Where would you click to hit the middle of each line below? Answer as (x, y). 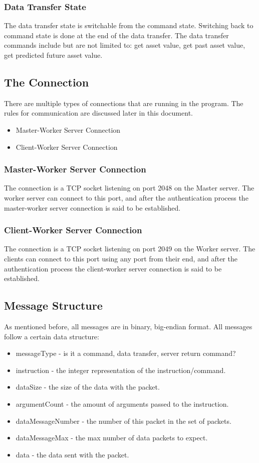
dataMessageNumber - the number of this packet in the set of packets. (123, 421)
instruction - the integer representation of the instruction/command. (121, 370)
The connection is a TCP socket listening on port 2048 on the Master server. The (129, 188)
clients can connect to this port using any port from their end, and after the (121, 258)
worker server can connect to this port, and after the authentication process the (126, 197)
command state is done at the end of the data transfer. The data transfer (116, 35)
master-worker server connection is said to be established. (92, 207)
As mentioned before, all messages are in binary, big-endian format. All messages (128, 326)
